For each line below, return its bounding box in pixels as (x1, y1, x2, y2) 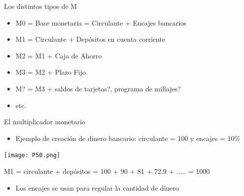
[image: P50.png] (4, 152, 60, 159)
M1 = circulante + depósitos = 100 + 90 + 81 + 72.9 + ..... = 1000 (4, 166, 210, 176)
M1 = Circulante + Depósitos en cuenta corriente (15, 34, 165, 44)
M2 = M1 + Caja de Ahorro (15, 50, 102, 60)
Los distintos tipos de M (4, 1, 77, 11)
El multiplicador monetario (4, 116, 85, 127)
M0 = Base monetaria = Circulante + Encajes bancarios (15, 17, 187, 28)
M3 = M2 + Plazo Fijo (15, 67, 86, 77)
